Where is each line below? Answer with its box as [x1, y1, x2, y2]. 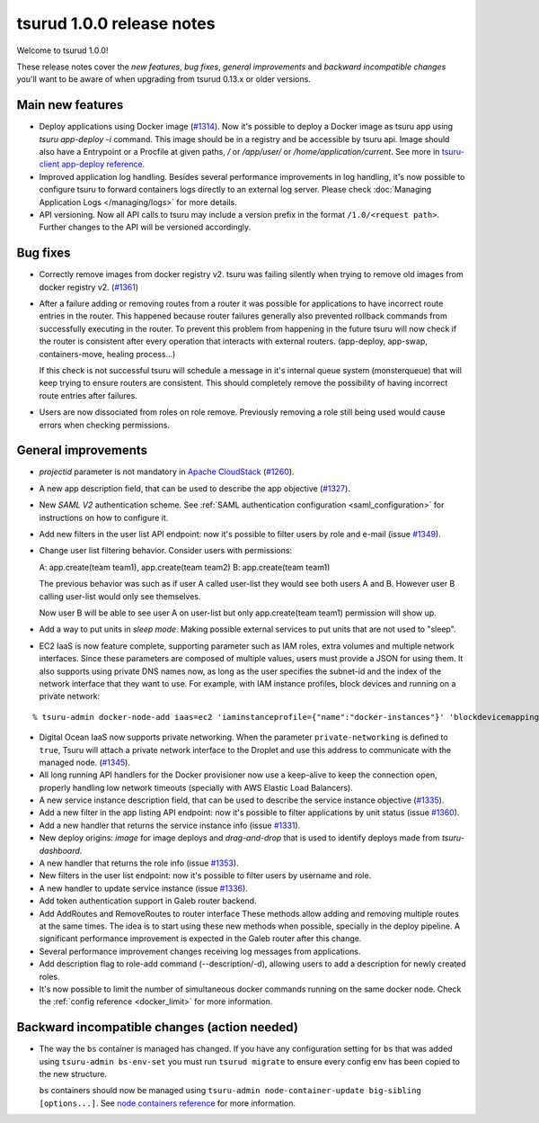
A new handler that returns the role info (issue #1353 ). [39, 858, 239, 868]
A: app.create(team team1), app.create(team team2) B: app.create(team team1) [39, 561, 331, 572]
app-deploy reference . [61, 158, 146, 170]
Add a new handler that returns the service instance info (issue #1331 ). [39, 820, 301, 831]
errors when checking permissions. [39, 419, 171, 430]
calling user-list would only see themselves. [39, 590, 201, 602]
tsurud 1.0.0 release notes [16, 13, 216, 33]
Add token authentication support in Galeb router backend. [39, 895, 257, 906]
